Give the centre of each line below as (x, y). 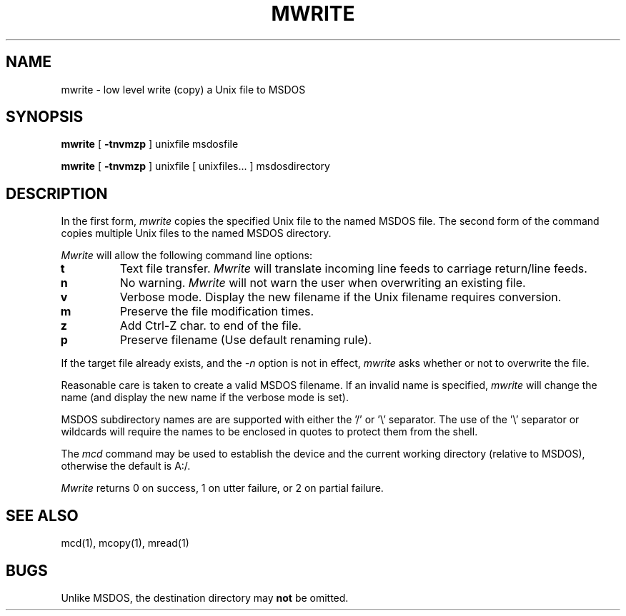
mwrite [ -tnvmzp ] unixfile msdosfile (150, 144)
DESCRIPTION (57, 193)
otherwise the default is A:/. (126, 466)
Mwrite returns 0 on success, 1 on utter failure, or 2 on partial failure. (222, 488)
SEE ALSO (42, 515)
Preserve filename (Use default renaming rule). (245, 340)
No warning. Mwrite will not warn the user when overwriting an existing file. (323, 283)
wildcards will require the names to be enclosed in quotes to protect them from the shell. (269, 432)
